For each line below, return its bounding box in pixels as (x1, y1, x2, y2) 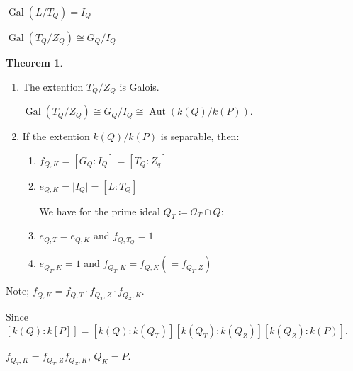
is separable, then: (160, 129, 240, 144)
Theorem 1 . (6, 55, 63, 69)
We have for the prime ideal (39, 203, 161, 218)
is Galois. (119, 79, 159, 93)
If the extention (22, 129, 90, 144)
